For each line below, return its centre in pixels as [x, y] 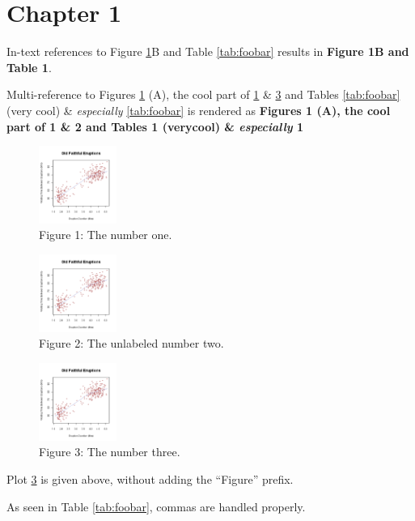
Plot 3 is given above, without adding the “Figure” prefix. [150, 478]
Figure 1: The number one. [106, 235]
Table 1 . [29, 67]
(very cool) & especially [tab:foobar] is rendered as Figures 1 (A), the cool [199, 110]
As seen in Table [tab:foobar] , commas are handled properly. [156, 506]
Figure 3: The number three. [110, 452]
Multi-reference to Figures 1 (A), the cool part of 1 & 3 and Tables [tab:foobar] [203, 94]
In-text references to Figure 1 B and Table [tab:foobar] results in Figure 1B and [208, 51]
